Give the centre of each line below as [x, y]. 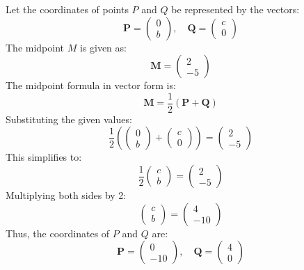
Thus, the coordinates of [58, 233]
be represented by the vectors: [235, 9]
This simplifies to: [44, 157]
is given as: [103, 47]
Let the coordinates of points [67, 9]
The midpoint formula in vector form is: [91, 85]
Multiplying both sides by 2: [66, 195]
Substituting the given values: [69, 119]
